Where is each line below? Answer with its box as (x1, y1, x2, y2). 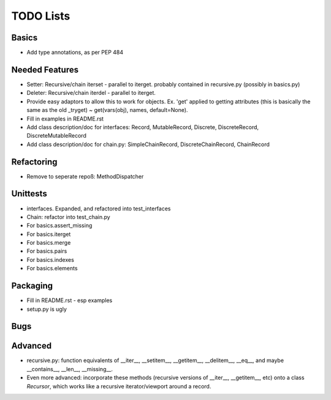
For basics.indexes (26, 256, 75, 263)
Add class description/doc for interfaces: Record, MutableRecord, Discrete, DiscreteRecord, (26, 123, 259, 131)
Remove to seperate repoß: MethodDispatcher (26, 172, 144, 180)
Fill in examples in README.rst (26, 115, 104, 122)
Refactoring (11, 157, 58, 167)
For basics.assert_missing (26, 222, 93, 229)
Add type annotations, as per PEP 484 (26, 49, 124, 56)
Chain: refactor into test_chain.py (26, 213, 110, 220)
